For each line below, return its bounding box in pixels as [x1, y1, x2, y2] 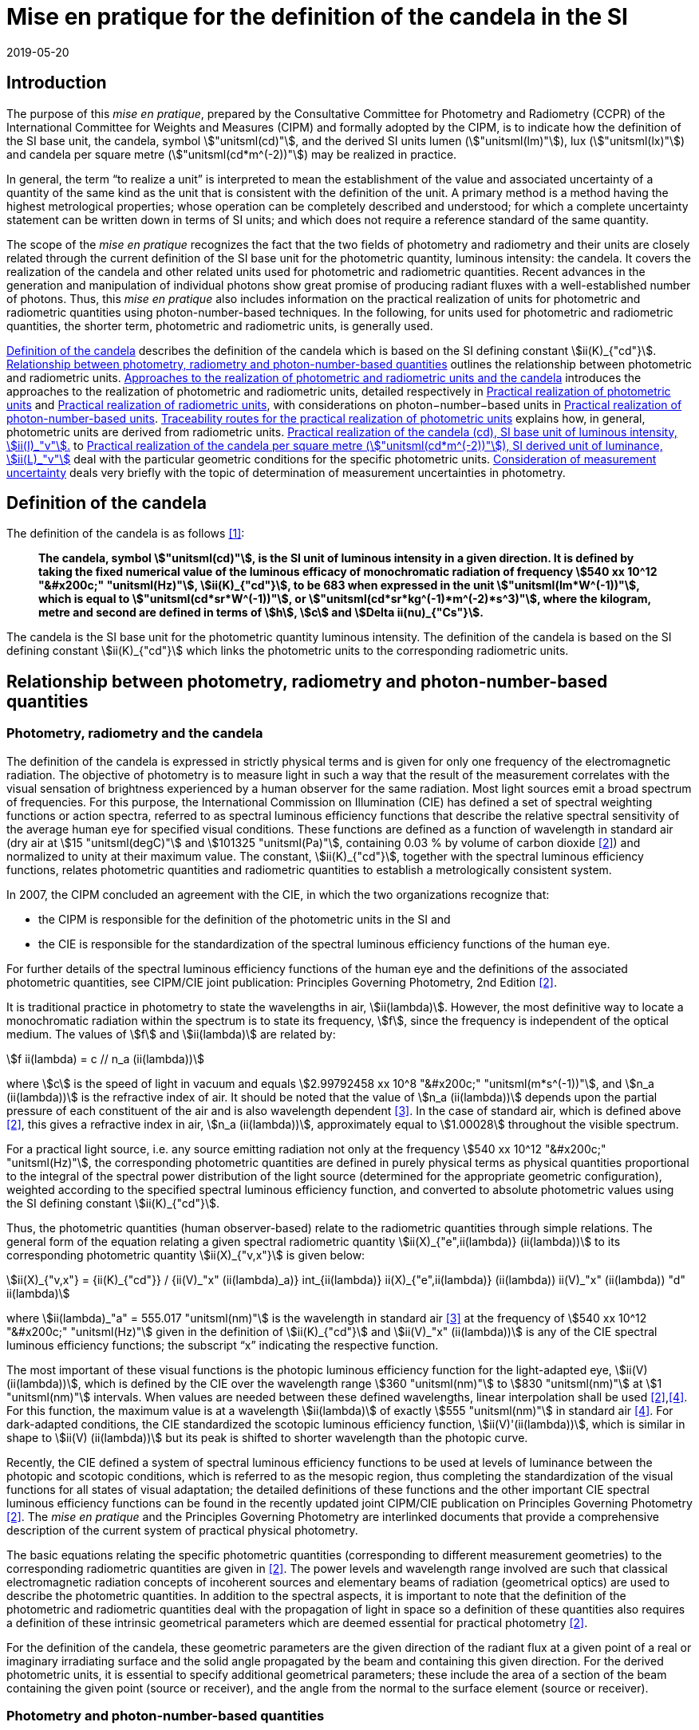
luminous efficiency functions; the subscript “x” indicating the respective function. [6, 1338, 439, 1352]
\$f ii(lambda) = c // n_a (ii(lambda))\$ [6, 1051, 204, 1066]
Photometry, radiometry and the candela [6, 725, 263, 742]
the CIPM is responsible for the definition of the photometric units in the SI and [38, 912, 451, 926]
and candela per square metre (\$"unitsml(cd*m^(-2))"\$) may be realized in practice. [6, 147, 457, 161]
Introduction [6, 73, 107, 93]
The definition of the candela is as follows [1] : [6, 526, 245, 541]
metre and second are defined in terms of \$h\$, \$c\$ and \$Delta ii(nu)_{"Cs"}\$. [38, 605, 484, 620]
